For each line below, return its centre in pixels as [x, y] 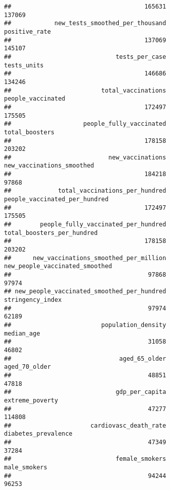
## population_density [85, 325]
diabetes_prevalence [38, 434]
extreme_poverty [31, 400]
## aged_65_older [85, 358]
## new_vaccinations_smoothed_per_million [85, 258]
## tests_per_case [85, 57]
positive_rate [28, 31]
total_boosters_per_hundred [51, 233]
